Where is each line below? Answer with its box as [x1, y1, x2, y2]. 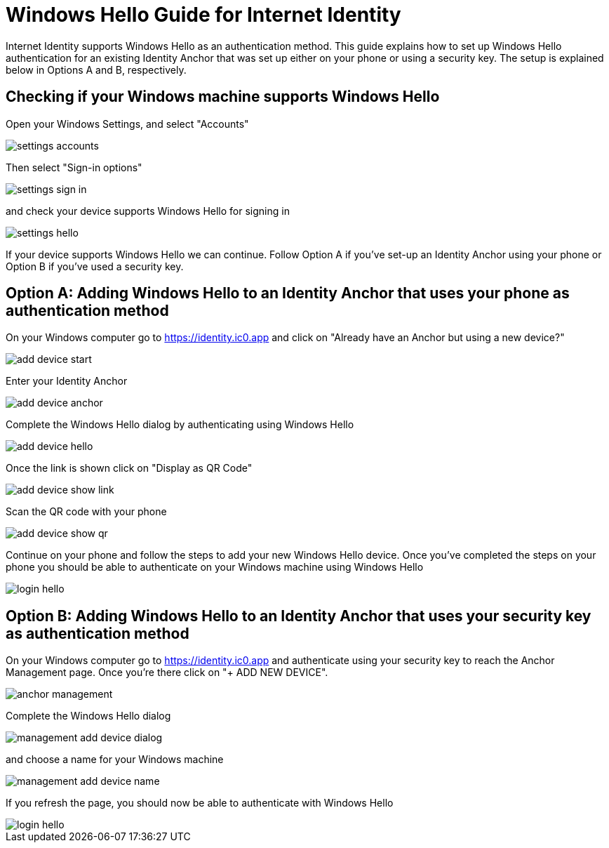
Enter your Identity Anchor [6, 375, 128, 387]
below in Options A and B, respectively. [6, 63, 187, 76]
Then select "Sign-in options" [6, 161, 142, 173]
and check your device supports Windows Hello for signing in [6, 204, 290, 217]
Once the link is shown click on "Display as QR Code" [6, 462, 253, 475]
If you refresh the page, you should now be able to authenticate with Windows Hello [6, 797, 394, 809]
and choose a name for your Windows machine [6, 753, 224, 766]
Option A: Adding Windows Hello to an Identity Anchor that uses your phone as [6, 284, 570, 303]
